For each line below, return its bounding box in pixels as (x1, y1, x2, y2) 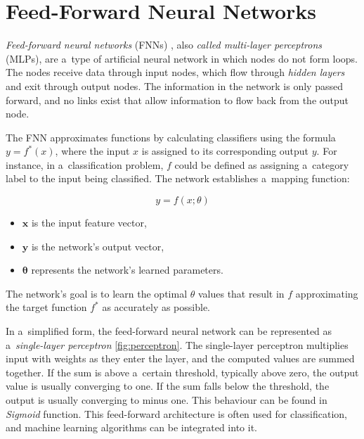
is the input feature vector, (31, 215, 147, 230)
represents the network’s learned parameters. (31, 262, 223, 277)
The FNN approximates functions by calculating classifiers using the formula (6, 129, 336, 144)
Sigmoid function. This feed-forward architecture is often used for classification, (6, 406, 347, 421)
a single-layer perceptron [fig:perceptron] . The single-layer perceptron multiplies (6, 337, 349, 352)
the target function (6, 300, 87, 314)
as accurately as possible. (102, 300, 210, 314)
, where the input (55, 144, 130, 158)
